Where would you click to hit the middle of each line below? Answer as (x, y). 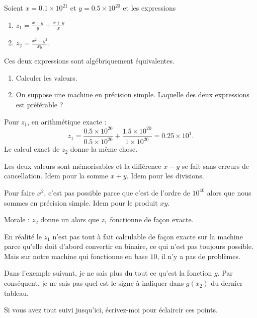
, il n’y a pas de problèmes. (199, 256)
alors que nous (229, 192)
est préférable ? (39, 105)
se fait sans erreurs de (215, 166)
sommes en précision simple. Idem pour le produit (81, 202)
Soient (14, 8)
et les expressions (149, 8)
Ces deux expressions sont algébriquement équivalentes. (89, 61)
